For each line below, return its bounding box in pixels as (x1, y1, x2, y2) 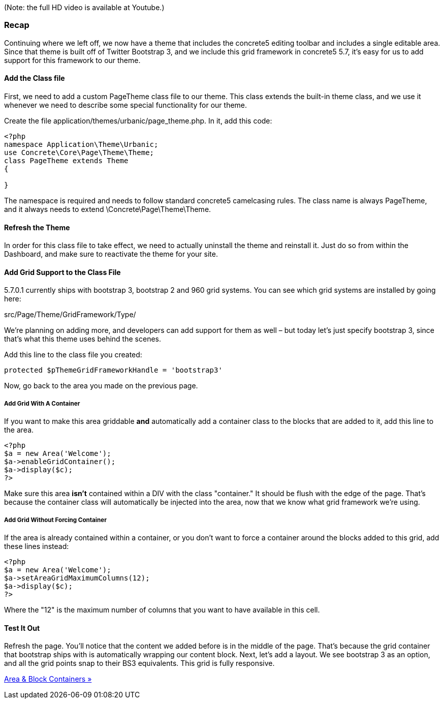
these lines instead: (4, 541, 69, 551)
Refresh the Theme (4, 223, 70, 232)
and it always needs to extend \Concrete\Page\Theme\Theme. (4, 204, 211, 213)
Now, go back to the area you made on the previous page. (4, 381, 198, 390)
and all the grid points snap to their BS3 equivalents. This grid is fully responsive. (4, 659, 275, 668)
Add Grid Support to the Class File (4, 267, 121, 277)
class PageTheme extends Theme (4, 156, 129, 165)
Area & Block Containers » (4, 675, 92, 684)
